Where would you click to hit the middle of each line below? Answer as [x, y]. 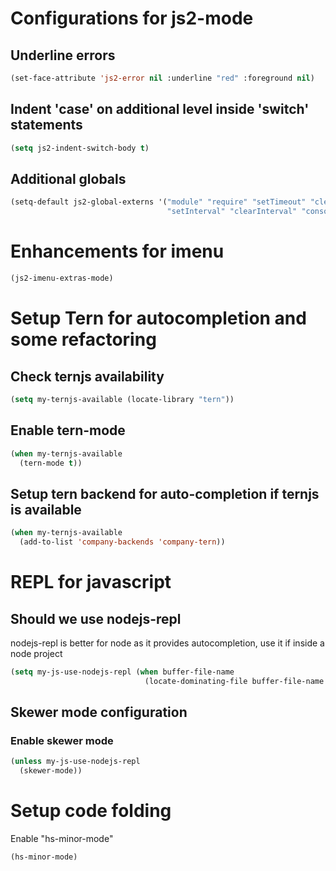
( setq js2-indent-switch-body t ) [80, 148]
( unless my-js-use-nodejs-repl [75, 762]
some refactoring [83, 339]
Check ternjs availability [87, 376]
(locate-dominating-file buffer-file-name [234, 681]
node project [36, 653]
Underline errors [63, 55]
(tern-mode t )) [51, 463]
